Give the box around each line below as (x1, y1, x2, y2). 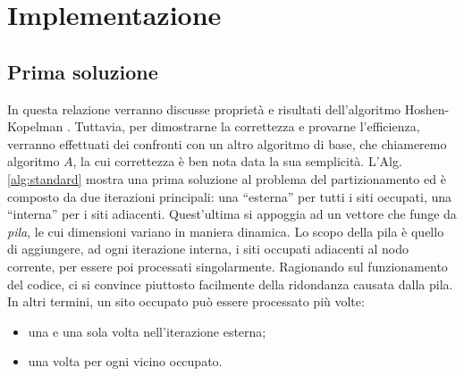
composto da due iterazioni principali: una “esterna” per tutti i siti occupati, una (7, 187, 452, 205)
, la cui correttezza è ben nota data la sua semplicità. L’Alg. (72, 152, 402, 171)
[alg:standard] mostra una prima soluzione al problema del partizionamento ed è (7, 169, 446, 188)
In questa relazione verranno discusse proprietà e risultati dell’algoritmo (7, 99, 401, 118)
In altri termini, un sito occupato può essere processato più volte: (7, 292, 365, 311)
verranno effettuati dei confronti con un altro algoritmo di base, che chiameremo (7, 134, 447, 153)
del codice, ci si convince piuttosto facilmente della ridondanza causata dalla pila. (7, 274, 453, 293)
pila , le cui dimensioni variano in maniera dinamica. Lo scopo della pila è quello (7, 221, 444, 240)
